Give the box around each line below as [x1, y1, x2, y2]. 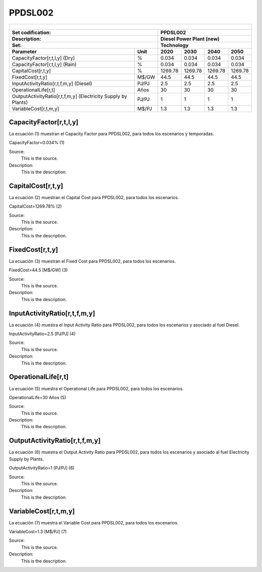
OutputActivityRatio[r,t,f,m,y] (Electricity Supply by [12, 93, 128, 100]
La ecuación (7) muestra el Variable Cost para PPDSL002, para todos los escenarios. [9, 520, 179, 525]
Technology [160, 42, 189, 49]
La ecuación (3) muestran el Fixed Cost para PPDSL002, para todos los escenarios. [9, 258, 176, 264]
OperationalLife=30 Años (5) [9, 394, 66, 400]
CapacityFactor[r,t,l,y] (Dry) [12, 54, 75, 61]
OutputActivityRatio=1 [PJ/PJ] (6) [9, 465, 75, 471]
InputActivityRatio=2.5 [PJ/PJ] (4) [9, 331, 76, 337]
